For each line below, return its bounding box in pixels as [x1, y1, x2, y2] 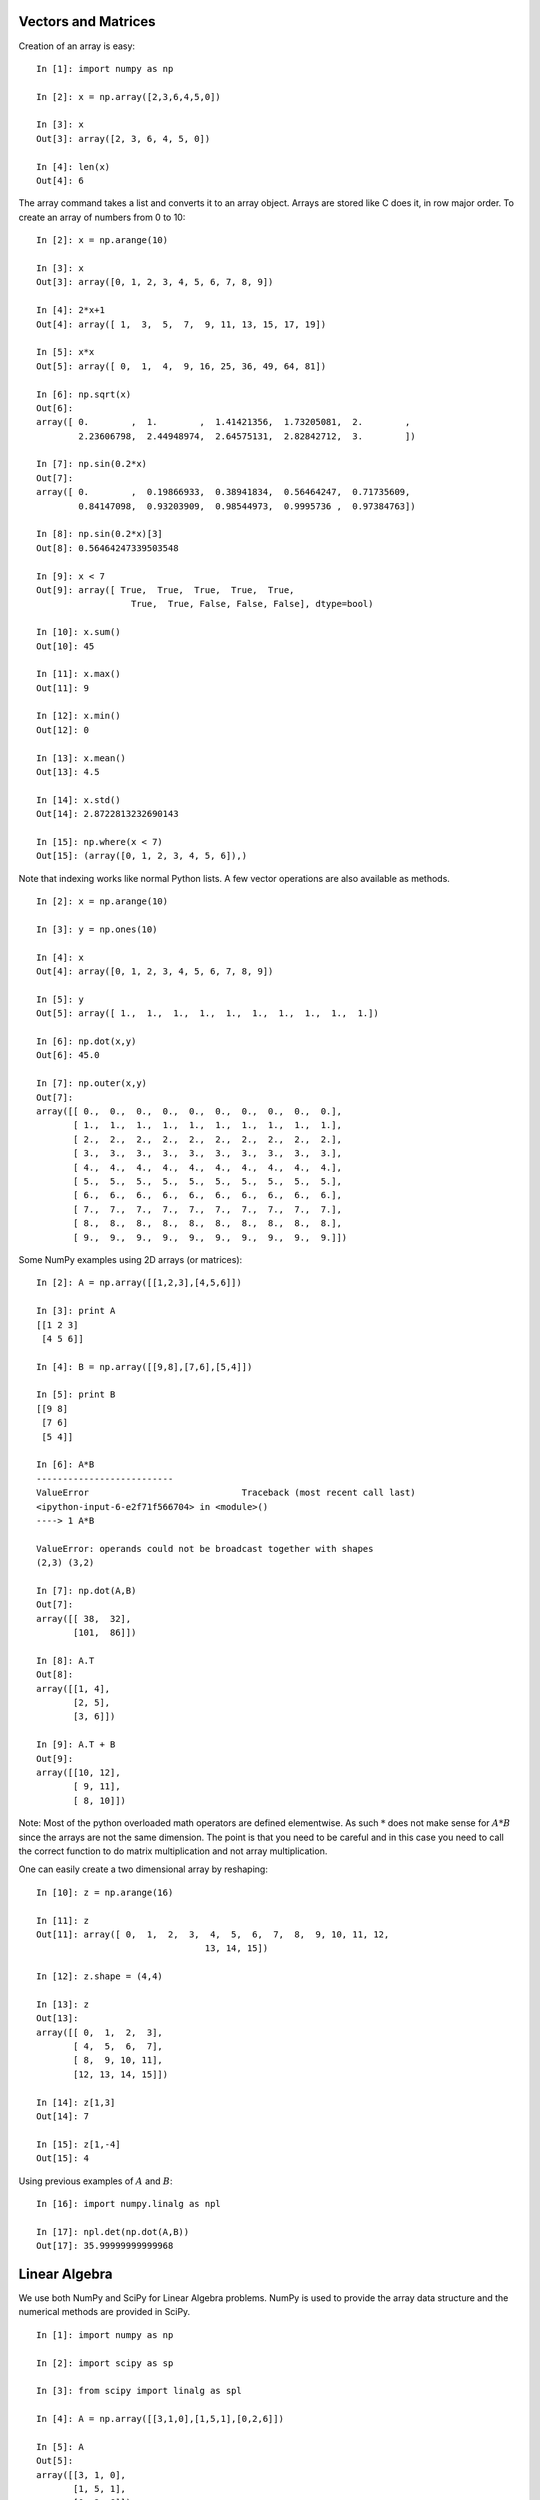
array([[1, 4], [36, 1683, 111, 1694]
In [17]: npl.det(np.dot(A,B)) [36, 2226, 190, 2237]
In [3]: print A [36, 1305, 116, 1317]
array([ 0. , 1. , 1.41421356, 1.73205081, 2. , [36, 416, 411, 428]
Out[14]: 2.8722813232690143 [36, 808, 179, 820]
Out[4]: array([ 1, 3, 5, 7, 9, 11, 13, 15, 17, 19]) [36, 318, 327, 330]
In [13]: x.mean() [36, 752, 127, 764]
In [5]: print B [36, 1389, 116, 1400]
